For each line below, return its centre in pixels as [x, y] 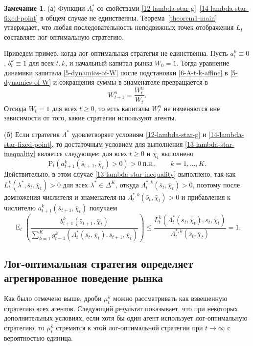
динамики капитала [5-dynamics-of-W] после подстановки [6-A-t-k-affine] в [116, 72]
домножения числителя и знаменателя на [65, 196]
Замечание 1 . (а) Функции [45, 8]
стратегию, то [24, 328]
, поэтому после [216, 184]
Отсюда [15, 108]
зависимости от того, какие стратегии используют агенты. [90, 118]
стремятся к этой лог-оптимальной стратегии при [129, 328]
